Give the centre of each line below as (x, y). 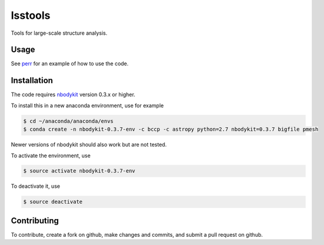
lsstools (31, 15)
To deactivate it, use (35, 186)
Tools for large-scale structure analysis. (59, 33)
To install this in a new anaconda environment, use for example (87, 105)
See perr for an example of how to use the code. (70, 64)
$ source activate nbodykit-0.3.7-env (79, 171)
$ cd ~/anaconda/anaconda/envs (69, 121)
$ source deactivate (53, 202)
